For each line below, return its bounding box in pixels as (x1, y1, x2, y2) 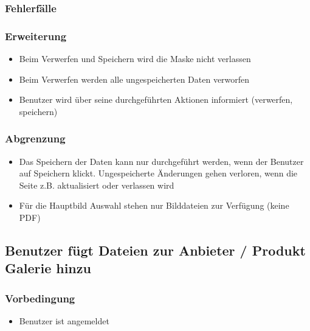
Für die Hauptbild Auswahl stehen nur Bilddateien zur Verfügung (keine (19, 199, 289, 212)
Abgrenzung (5, 131, 66, 146)
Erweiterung (5, 28, 67, 43)
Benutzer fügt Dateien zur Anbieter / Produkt (5, 241, 306, 260)
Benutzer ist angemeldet (19, 315, 109, 327)
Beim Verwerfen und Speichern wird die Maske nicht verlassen (19, 52, 251, 65)
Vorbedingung (5, 290, 75, 305)
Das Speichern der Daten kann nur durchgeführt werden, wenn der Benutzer (19, 155, 304, 167)
